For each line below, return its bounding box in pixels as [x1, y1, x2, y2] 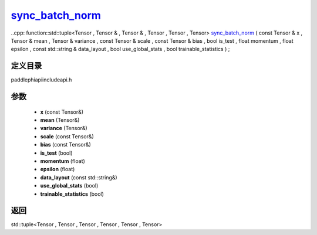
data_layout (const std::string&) [40, 173, 117, 181]
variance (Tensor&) [40, 125, 87, 132]
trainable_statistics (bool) [40, 190, 104, 197]
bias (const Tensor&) [40, 141, 91, 148]
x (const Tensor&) [40, 108, 84, 115]
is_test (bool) [40, 149, 73, 156]
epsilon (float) [40, 166, 75, 173]
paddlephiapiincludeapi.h [11, 76, 72, 83]
